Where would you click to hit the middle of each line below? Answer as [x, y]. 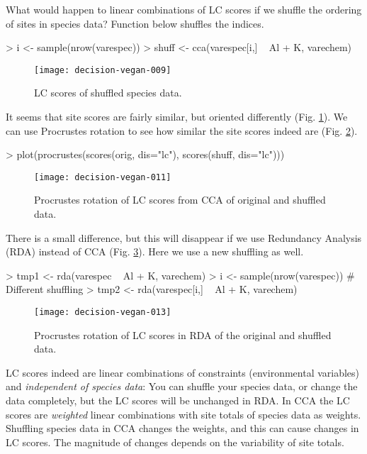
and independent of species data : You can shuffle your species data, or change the [182, 386]
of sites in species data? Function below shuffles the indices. [135, 23]
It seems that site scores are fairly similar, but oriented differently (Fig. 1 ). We [177, 117]
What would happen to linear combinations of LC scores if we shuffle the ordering [184, 9]
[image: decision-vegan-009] [103, 70]
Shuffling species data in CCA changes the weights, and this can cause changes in [182, 428]
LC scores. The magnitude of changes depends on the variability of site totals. [175, 442]
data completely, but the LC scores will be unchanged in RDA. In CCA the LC [178, 400]
